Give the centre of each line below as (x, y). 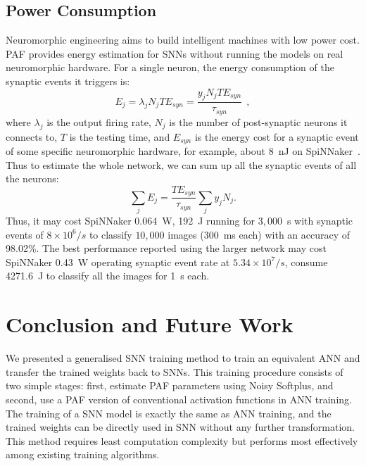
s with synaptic (320, 221)
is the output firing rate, (99, 121)
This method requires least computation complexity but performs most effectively (182, 440)
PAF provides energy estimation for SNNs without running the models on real (175, 53)
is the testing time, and (120, 136)
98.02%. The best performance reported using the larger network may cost (166, 248)
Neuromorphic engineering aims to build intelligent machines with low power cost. (183, 40)
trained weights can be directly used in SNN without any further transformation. (180, 427)
